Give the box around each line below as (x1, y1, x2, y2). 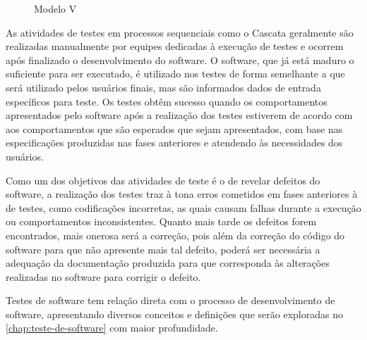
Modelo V (34, 1, 77, 15)
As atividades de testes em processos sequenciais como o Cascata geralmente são (6, 25, 354, 39)
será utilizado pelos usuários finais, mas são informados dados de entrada (6, 80, 321, 94)
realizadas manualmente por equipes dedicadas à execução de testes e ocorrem (6, 39, 344, 53)
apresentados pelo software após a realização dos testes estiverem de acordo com (6, 108, 353, 122)
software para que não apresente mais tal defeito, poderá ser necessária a (6, 241, 320, 256)
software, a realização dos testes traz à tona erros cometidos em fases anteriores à (6, 187, 358, 201)
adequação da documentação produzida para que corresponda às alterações (6, 256, 330, 270)
